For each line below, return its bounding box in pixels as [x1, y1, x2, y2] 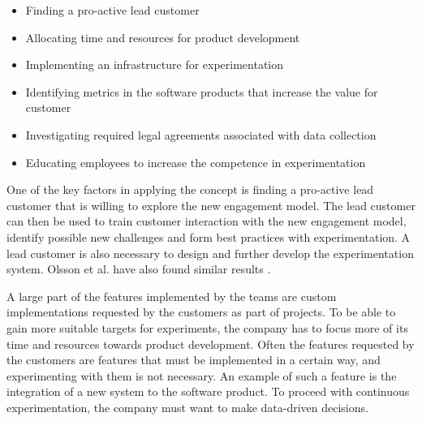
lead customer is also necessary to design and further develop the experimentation [6, 244, 414, 261]
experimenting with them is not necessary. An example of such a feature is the [6, 367, 397, 384]
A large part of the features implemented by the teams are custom [6, 287, 337, 304]
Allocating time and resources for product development [25, 28, 300, 45]
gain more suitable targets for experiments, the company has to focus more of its [6, 319, 408, 336]
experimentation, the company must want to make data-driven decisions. [6, 398, 368, 415]
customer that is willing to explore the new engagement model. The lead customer [6, 196, 416, 213]
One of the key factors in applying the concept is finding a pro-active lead [6, 181, 374, 198]
